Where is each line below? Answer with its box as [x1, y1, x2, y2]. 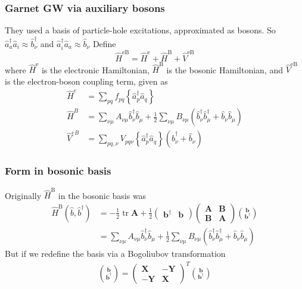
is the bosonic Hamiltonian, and [166, 63, 283, 76]
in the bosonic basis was [58, 189, 147, 201]
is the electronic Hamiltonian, [41, 63, 150, 76]
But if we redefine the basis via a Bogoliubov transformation [5, 247, 226, 259]
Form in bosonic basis [5, 163, 111, 178]
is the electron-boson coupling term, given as [5, 74, 168, 87]
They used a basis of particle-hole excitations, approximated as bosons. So [5, 24, 276, 36]
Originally [5, 189, 42, 201]
